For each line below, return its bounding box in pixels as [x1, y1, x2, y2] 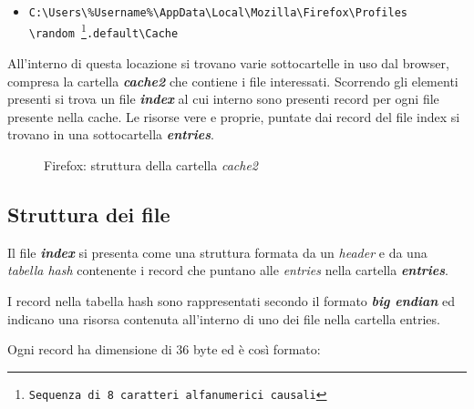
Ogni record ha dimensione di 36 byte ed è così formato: [7, 340, 321, 359]
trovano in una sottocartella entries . [7, 125, 214, 144]
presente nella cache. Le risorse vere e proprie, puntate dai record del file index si [7, 107, 460, 126]
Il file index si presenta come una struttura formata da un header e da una [7, 242, 428, 261]
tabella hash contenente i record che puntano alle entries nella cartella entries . [7, 261, 449, 280]
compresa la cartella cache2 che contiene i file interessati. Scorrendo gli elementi [7, 71, 459, 90]
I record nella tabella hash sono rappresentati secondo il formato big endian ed [7, 291, 456, 310]
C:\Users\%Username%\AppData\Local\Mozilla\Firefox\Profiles [28, 6, 408, 19]
